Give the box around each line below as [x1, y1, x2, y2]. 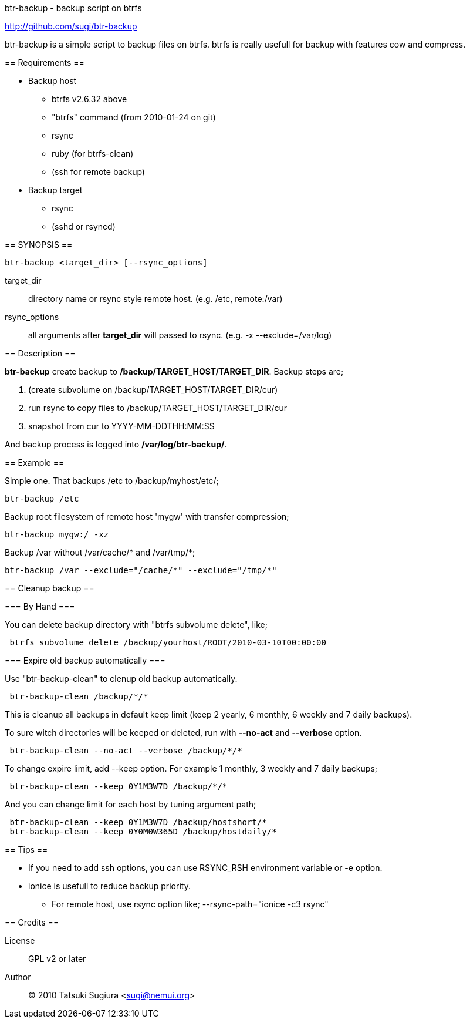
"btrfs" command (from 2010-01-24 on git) [52, 112, 216, 122]
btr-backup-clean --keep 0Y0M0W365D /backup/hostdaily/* [9, 827, 277, 836]
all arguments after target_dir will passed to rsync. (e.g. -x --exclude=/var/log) [28, 330, 332, 340]
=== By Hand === [5, 601, 75, 611]
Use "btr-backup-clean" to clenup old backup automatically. [5, 674, 238, 684]
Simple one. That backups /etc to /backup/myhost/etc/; [5, 476, 219, 486]
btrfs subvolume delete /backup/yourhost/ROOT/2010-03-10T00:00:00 [9, 638, 326, 647]
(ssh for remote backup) [52, 167, 145, 177]
